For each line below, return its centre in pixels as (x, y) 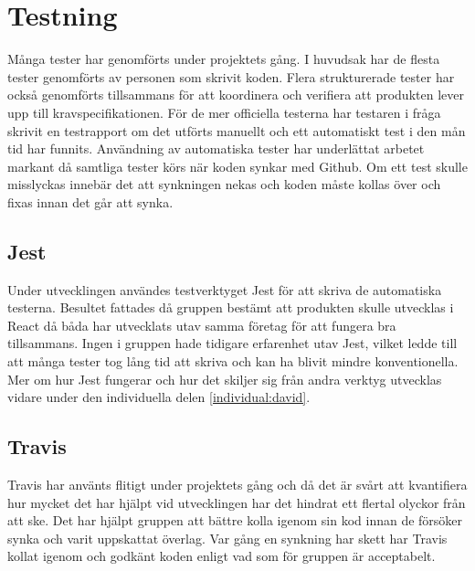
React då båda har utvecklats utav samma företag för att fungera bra (202, 325)
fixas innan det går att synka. (90, 201)
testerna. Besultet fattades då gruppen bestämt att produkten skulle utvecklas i (231, 307)
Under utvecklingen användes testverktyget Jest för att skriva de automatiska (225, 289)
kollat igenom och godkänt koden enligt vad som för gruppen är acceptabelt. (222, 556)
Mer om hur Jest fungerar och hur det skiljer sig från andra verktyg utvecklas (225, 379)
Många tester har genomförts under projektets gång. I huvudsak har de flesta (224, 59)
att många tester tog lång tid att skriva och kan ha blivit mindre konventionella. (233, 361)
